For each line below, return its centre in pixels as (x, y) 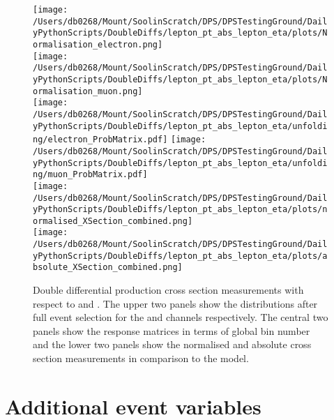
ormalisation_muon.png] (88, 91)
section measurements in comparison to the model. (141, 358)
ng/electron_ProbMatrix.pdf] (100, 140)
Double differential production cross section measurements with (168, 290)
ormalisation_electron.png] (98, 44)
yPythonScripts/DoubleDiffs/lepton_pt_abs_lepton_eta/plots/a (180, 256)
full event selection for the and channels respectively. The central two (181, 317)
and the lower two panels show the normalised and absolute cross (172, 344)
